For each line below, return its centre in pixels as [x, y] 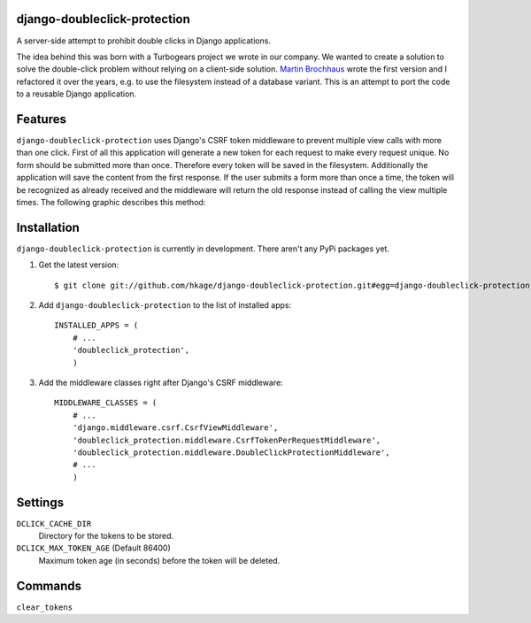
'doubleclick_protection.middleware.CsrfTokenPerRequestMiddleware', [227, 440]
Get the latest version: [79, 265]
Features [41, 119]
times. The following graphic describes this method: [111, 202]
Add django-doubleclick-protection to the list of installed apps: [165, 305]
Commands [49, 585]
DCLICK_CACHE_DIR [54, 523]
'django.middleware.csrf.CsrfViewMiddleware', [175, 428]
